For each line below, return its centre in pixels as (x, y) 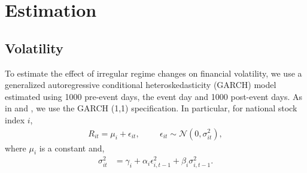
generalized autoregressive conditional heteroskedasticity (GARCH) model (141, 85)
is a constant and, (72, 148)
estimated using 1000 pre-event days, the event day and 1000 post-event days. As (154, 96)
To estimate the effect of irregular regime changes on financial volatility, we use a (153, 73)
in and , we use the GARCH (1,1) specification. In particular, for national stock (151, 108)
